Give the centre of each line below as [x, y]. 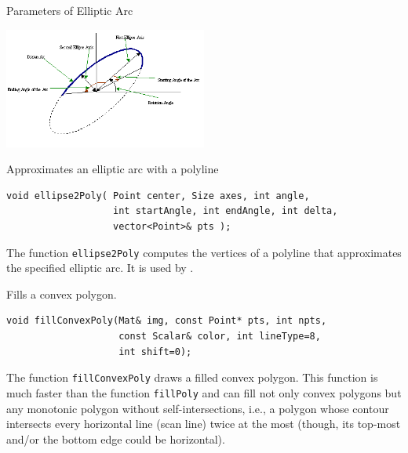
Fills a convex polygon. [62, 294]
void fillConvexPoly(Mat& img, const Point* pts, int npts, [167, 321]
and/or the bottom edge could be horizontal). [116, 439]
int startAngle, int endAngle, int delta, [226, 211]
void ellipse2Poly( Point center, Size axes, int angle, [158, 196]
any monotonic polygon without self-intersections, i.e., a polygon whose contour [198, 408]
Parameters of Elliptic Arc [70, 10]
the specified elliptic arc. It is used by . [100, 268]
